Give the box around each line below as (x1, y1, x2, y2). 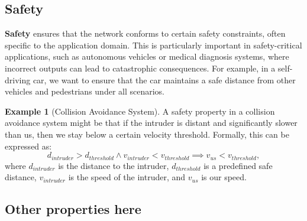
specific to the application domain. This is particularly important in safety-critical (5, 38, 302, 51)
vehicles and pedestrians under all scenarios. (5, 85, 165, 97)
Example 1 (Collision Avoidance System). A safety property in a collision (5, 105, 275, 117)
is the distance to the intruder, (58, 159, 169, 171)
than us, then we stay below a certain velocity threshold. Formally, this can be (5, 128, 289, 140)
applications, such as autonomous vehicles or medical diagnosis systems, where (5, 50, 289, 63)
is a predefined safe (203, 159, 273, 171)
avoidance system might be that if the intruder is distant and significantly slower (5, 116, 298, 129)
